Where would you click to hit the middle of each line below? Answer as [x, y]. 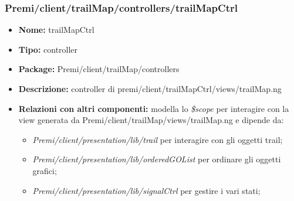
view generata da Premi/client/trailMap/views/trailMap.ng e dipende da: [151, 120]
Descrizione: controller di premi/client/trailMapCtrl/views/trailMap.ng [150, 88]
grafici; [45, 170]
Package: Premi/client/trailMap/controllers [99, 69]
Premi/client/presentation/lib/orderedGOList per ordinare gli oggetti [157, 159]
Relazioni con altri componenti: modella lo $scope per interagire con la [154, 108]
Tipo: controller [48, 49]
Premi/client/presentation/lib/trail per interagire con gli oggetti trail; [158, 139]
